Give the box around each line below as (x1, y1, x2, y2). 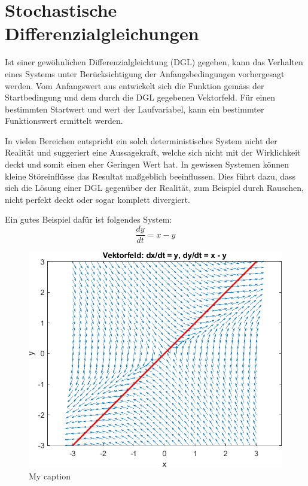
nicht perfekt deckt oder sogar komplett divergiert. (5, 193, 190, 205)
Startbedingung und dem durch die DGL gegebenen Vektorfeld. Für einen (5, 91, 276, 104)
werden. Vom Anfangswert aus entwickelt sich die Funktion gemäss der (5, 79, 264, 92)
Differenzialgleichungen (5, 21, 199, 45)
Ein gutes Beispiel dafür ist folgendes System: (5, 213, 172, 226)
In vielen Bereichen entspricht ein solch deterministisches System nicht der (5, 134, 277, 147)
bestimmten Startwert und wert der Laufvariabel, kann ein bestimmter (5, 102, 264, 115)
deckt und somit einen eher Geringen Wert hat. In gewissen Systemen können (5, 158, 289, 171)
